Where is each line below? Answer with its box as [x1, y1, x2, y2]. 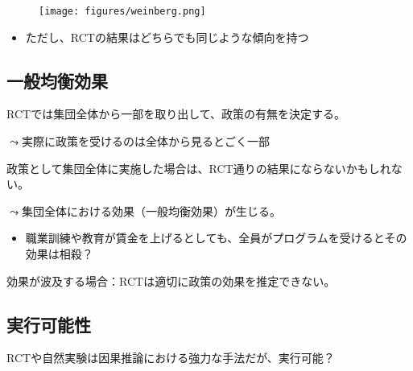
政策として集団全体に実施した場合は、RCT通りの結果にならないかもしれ [6, 159, 391, 176]
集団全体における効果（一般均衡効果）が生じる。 [21, 202, 281, 219]
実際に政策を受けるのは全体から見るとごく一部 [21, 133, 270, 150]
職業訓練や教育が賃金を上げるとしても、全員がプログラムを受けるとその [25, 229, 407, 246]
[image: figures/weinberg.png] [39, 6, 206, 17]
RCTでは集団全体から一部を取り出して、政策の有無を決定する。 [6, 105, 346, 122]
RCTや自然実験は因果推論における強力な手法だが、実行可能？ [6, 349, 335, 366]
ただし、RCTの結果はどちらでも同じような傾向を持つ [25, 28, 309, 45]
